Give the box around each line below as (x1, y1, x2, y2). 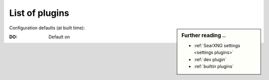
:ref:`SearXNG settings (194, 42, 241, 48)
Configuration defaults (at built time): (9, 25, 85, 31)
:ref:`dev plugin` (194, 56, 227, 62)
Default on (48, 34, 70, 40)
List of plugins (9, 7, 69, 18)
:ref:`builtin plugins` (194, 63, 234, 69)
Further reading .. (181, 32, 226, 39)
